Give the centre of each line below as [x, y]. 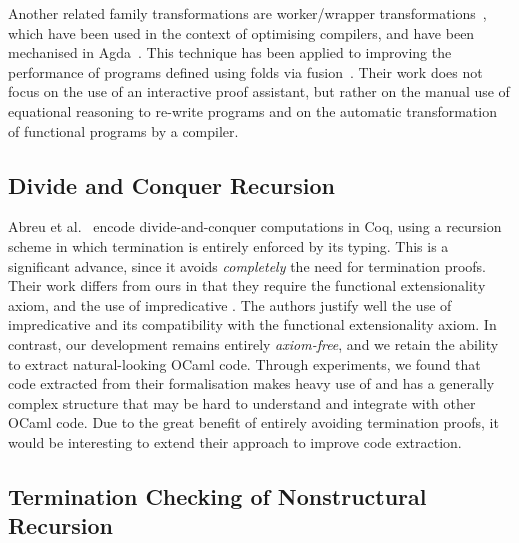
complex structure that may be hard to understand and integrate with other [242, 402]
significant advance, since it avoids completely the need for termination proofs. [247, 265]
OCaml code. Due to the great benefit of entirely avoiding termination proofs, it [253, 422]
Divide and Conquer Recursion [172, 184]
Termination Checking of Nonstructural [217, 495]
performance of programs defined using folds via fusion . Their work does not [245, 71]
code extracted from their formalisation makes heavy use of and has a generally [251, 383]
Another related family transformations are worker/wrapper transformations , [247, 13]
